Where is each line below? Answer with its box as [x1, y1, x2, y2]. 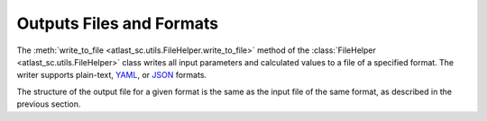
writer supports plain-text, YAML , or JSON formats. [16, 70, 207, 81]
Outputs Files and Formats [16, 13, 219, 33]
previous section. [16, 99, 81, 109]
